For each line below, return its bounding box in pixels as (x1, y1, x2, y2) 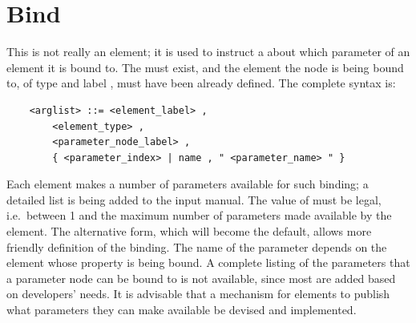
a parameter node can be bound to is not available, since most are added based (6, 269, 396, 286)
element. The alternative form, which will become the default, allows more (6, 223, 372, 240)
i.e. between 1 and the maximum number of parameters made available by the (6, 207, 392, 224)
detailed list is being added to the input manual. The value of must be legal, (6, 191, 382, 208)
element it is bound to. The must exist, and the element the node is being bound (6, 59, 404, 75)
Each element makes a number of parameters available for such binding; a (6, 176, 369, 192)
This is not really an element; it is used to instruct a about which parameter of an (6, 43, 410, 60)
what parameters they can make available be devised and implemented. (6, 301, 357, 318)
